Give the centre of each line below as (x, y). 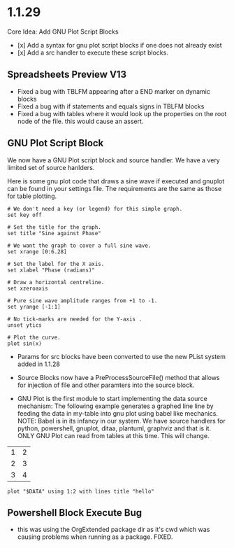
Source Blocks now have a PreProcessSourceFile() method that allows (118, 377)
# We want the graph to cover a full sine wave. (79, 246)
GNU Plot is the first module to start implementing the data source (112, 398)
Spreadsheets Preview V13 (67, 75)
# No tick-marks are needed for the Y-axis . (74, 319)
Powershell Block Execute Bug (74, 513)
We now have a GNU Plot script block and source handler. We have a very (114, 160)
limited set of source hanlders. (51, 167)
